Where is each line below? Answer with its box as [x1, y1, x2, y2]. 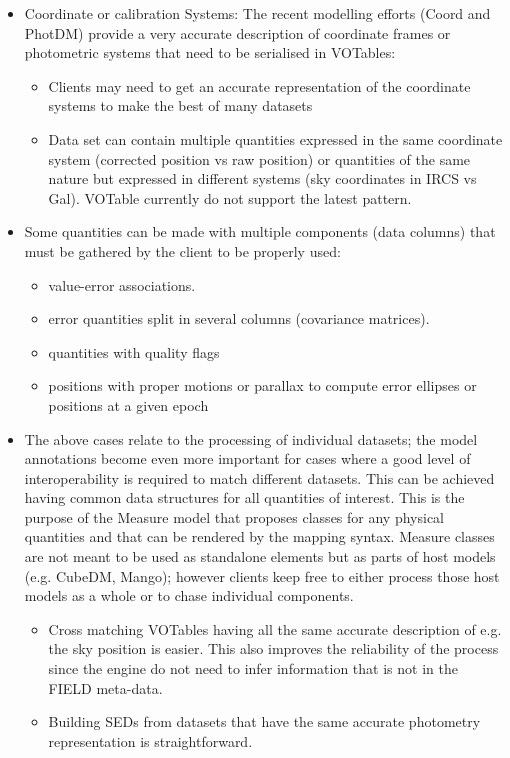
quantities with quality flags [48, 341, 220, 362]
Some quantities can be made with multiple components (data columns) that [24, 221, 496, 242]
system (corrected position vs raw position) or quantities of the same [48, 148, 471, 169]
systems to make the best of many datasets [48, 95, 313, 116]
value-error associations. [48, 274, 196, 295]
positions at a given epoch [48, 394, 209, 415]
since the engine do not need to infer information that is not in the [48, 658, 458, 679]
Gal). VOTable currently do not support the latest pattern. [48, 187, 412, 208]
